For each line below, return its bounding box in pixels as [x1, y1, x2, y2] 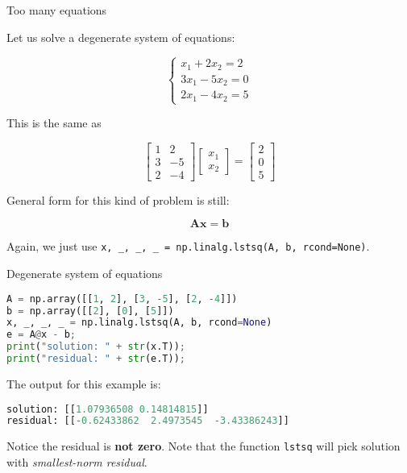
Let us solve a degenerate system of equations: [6, 28, 235, 45]
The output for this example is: [6, 375, 161, 392]
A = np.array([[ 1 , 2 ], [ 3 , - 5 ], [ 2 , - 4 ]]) [6, 293, 238, 305]
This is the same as [6, 114, 102, 131]
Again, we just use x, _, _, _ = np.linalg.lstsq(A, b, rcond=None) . [6, 238, 370, 255]
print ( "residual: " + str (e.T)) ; [6, 353, 185, 365]
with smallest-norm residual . [6, 453, 147, 470]
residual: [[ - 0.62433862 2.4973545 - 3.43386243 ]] [6, 415, 289, 427]
